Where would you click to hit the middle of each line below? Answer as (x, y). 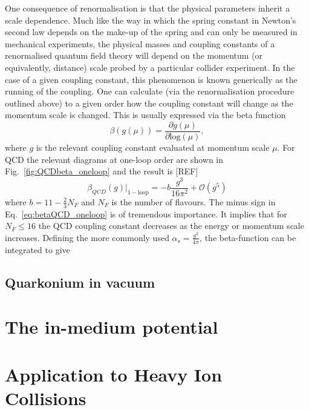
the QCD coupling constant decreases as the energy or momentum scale (171, 226)
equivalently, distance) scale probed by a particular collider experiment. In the (150, 67)
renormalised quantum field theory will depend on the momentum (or (134, 55)
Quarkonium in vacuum (80, 282)
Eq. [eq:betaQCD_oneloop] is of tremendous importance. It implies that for (146, 213)
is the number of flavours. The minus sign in (194, 201)
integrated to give (37, 249)
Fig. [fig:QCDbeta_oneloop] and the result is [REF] (102, 171)
